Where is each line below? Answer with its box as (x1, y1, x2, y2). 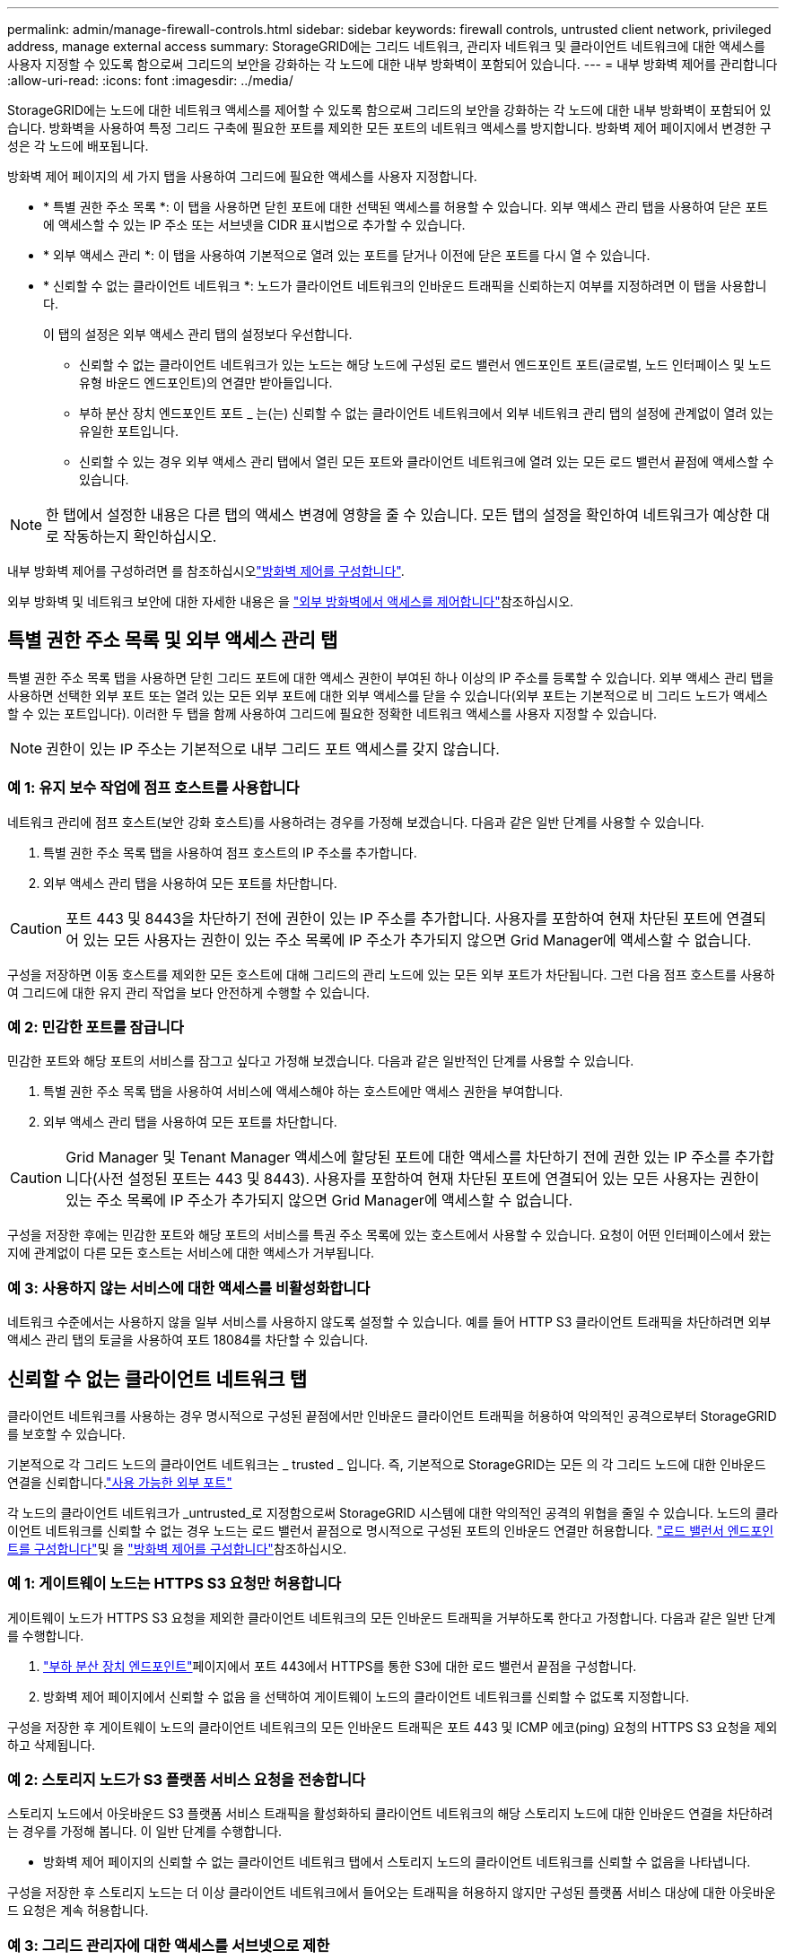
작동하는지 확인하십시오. (63, 527, 217, 545)
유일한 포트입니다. (79, 423, 179, 439)
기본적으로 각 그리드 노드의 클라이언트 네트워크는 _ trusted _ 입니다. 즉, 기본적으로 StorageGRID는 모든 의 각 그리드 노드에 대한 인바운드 (7, 1456, 766, 1472)
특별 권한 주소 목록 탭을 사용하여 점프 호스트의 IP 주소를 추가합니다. (43, 844, 417, 860)
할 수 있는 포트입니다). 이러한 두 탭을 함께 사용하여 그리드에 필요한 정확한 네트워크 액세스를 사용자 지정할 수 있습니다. (7, 705, 658, 721)
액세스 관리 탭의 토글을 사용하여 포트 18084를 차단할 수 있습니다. (7, 1332, 369, 1348)
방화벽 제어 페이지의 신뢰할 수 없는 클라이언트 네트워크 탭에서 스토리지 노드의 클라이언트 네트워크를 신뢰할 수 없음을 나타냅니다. (43, 1854, 751, 1870)
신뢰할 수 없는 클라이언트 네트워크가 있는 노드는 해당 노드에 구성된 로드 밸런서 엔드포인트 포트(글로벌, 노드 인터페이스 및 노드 (79, 357, 772, 372)
